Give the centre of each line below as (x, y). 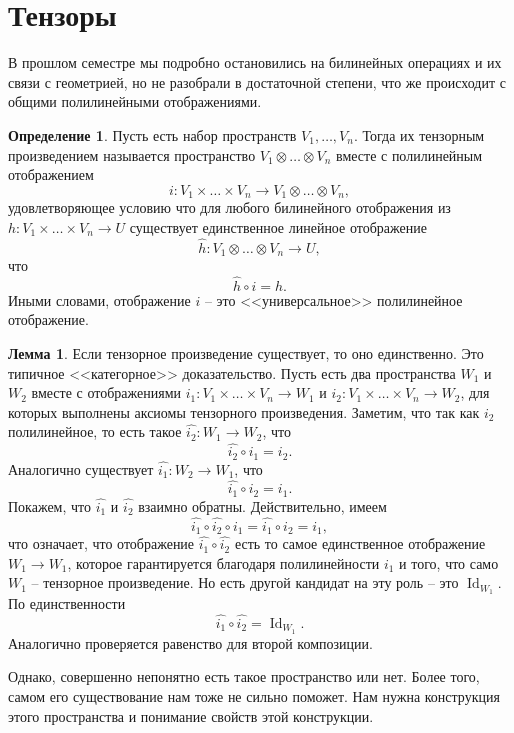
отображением (51, 174)
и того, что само (449, 562)
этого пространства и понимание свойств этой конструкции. (191, 715)
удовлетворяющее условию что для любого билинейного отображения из (229, 207)
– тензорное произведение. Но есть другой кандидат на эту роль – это (245, 582)
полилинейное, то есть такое (95, 431)
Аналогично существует (81, 468)
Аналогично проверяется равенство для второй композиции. (190, 642)
